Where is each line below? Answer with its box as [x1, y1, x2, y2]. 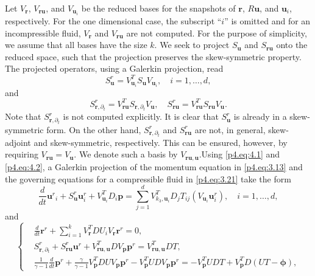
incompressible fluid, [5, 26, 81, 39]
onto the [276, 38, 308, 51]
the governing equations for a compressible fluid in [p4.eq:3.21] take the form [5, 172, 291, 185]
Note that [5, 110, 41, 123]
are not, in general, [194, 123, 266, 136]
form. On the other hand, [46, 123, 141, 136]
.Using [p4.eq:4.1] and [199, 148, 280, 160]
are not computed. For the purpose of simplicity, [126, 26, 307, 39]
